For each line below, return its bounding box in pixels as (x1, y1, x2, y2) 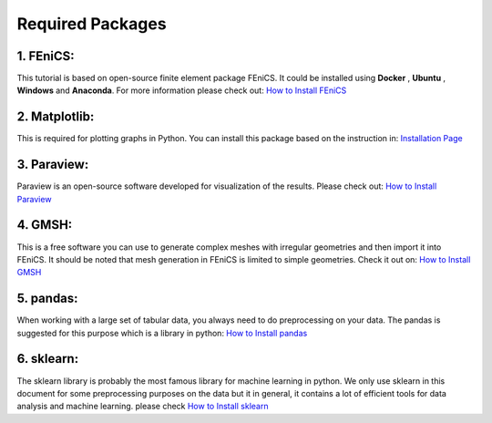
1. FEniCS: (16, 48, 75, 64)
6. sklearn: (16, 351, 79, 366)
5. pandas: (16, 291, 78, 306)
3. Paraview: (16, 157, 89, 172)
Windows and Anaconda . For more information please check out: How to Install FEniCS (16, 85, 347, 96)
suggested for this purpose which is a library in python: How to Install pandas (16, 327, 308, 338)
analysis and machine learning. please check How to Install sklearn (16, 401, 269, 412)
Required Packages (16, 14, 168, 34)
